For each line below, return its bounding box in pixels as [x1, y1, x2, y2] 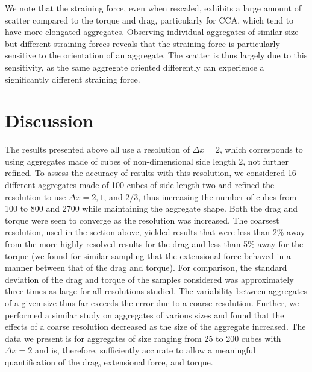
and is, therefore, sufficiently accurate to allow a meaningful [35, 344, 256, 356]
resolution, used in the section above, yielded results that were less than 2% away [5, 225, 305, 238]
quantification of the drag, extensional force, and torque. [5, 355, 213, 368]
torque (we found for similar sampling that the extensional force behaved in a [5, 249, 291, 262]
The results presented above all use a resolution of [5, 143, 190, 156]
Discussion [5, 108, 93, 133]
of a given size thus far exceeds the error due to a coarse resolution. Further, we [5, 297, 299, 309]
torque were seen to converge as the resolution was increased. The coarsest [5, 213, 279, 226]
